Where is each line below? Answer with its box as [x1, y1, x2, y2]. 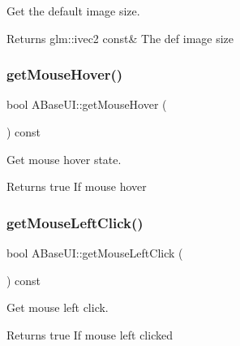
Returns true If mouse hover [6, 178, 147, 195]
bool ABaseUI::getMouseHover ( [6, 96, 167, 113]
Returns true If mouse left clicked [6, 326, 173, 343]
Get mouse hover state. [6, 150, 122, 167]
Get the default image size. [6, 2, 140, 19]
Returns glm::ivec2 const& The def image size [6, 29, 234, 46]
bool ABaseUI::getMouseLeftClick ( [6, 244, 183, 261]
